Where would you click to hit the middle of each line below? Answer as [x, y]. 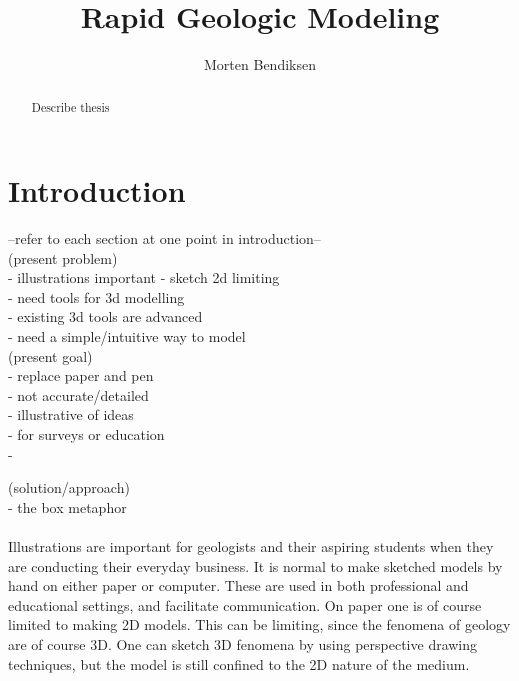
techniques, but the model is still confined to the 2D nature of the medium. [239, 663]
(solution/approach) [69, 487]
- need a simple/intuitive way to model [127, 336]
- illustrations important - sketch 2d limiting [144, 277]
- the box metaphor [67, 506]
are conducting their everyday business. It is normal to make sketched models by [255, 565]
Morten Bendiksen [260, 64]
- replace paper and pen [81, 375]
